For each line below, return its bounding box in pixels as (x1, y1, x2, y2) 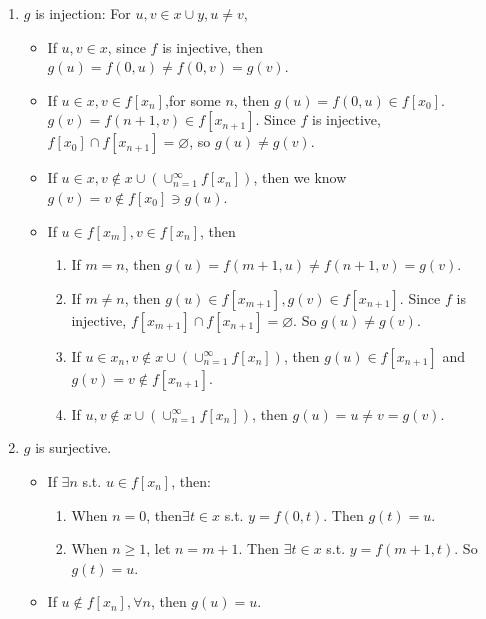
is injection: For (35, 3, 131, 23)
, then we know (253, 167, 347, 188)
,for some (165, 89, 221, 110)
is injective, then (162, 36, 263, 57)
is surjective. (35, 437, 112, 458)
